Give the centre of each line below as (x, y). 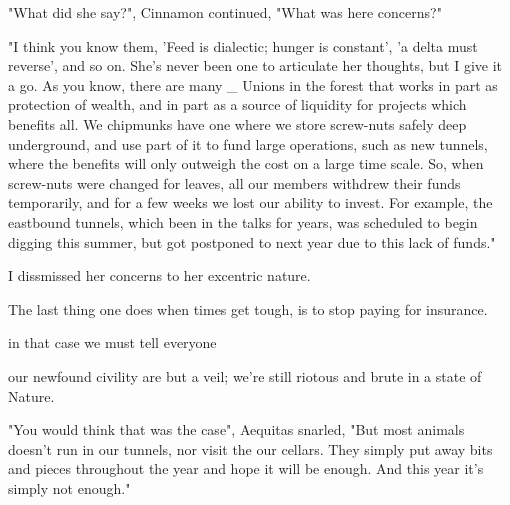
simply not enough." (69, 487)
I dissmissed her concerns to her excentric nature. (159, 275)
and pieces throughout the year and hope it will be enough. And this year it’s (246, 468)
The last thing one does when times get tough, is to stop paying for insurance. (248, 308)
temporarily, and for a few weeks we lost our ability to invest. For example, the (250, 202)
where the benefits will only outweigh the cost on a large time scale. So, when (246, 163)
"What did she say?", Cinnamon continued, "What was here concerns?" (225, 12)
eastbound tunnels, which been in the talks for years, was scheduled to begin (243, 221)
